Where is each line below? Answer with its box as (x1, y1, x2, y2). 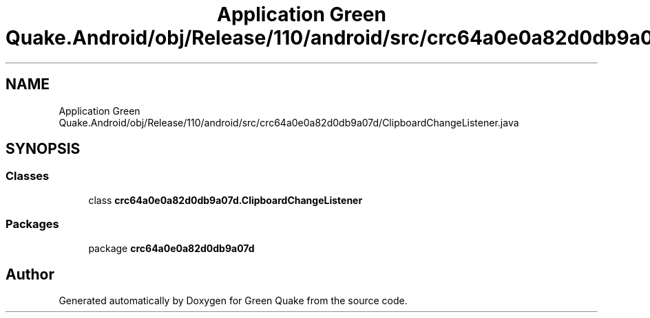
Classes (6, 169, 50, 183)
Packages (6, 217, 59, 231)
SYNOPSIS (6, 140, 81, 158)
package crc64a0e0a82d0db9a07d (88, 242, 255, 254)
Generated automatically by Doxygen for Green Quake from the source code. (59, 295, 408, 307)
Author (6, 265, 54, 283)
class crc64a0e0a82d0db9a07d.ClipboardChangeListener (88, 194, 363, 206)
